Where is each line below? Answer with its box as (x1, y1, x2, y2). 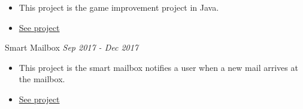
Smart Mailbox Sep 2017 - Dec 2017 (5, 41, 139, 54)
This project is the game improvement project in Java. (19, 1, 219, 13)
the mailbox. (19, 73, 65, 85)
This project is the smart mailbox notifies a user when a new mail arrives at (19, 61, 298, 73)
